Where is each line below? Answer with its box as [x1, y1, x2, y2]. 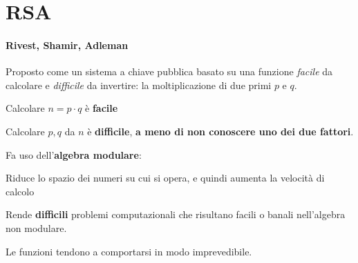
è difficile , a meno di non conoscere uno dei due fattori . [87, 124, 354, 138]
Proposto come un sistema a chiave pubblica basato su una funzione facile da [6, 64, 333, 79]
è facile [85, 101, 118, 115]
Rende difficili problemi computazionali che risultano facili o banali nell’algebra [6, 207, 346, 222]
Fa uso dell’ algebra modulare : [6, 147, 142, 162]
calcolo [6, 184, 35, 198]
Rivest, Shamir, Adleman [6, 37, 129, 52]
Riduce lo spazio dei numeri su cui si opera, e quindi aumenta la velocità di [6, 171, 325, 185]
